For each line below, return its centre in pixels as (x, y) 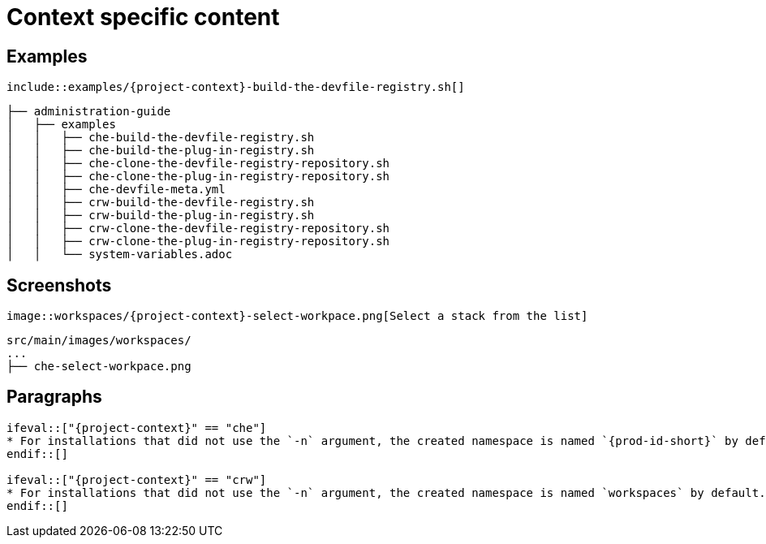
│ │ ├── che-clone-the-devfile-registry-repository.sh (198, 164)
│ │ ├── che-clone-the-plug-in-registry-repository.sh (198, 177)
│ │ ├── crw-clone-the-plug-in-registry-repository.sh (198, 242)
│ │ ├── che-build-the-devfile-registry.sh (161, 138)
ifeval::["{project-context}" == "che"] (137, 427)
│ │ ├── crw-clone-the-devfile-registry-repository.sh (198, 229)
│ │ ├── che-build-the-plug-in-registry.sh (161, 151)
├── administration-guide (89, 112)
